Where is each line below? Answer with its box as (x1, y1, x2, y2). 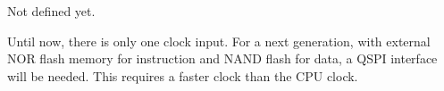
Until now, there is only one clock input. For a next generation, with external (7, 31, 431, 50)
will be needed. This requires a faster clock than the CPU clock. (7, 66, 358, 85)
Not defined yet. (7, 2, 96, 20)
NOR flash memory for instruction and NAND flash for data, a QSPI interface (7, 49, 438, 68)
